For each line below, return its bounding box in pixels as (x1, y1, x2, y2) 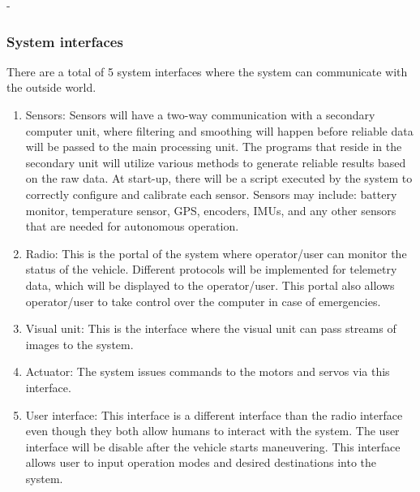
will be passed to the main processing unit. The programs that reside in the (25, 138, 402, 155)
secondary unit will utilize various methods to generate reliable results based (25, 153, 406, 170)
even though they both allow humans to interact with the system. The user (25, 422, 400, 439)
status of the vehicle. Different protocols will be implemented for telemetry (25, 261, 397, 278)
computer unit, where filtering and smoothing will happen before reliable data (25, 122, 414, 139)
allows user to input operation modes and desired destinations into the (25, 454, 377, 471)
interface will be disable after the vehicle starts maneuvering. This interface (25, 438, 401, 455)
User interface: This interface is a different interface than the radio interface (25, 406, 403, 423)
